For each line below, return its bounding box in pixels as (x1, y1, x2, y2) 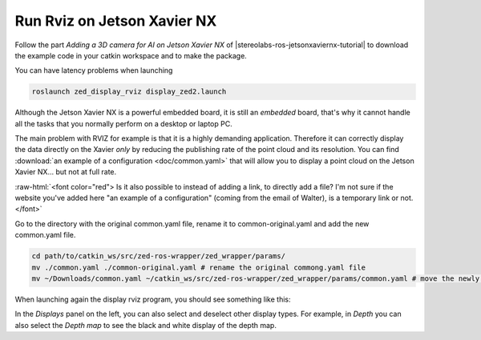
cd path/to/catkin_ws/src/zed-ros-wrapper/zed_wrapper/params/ (31, 252, 286, 261)
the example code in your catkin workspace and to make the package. (14, 50, 248, 60)
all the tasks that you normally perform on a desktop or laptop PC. (14, 118, 232, 128)
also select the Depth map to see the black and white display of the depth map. (14, 320, 277, 330)
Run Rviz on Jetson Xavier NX (14, 12, 217, 30)
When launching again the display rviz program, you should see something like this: (14, 294, 291, 304)
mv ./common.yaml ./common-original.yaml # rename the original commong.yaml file (31, 262, 366, 272)
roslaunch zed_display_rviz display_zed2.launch (31, 87, 227, 96)
